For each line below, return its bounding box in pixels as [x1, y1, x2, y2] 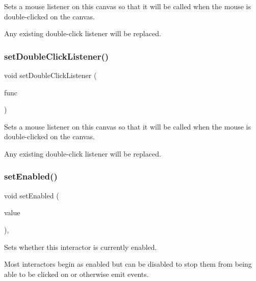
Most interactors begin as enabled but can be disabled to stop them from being [4, 259, 252, 269]
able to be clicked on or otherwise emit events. [4, 268, 149, 279]
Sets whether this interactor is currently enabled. [4, 241, 157, 252]
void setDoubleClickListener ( [4, 70, 97, 80]
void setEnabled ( [4, 190, 59, 200]
